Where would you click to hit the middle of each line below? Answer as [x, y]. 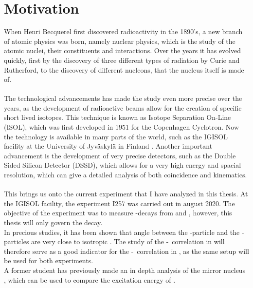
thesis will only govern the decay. [53, 222]
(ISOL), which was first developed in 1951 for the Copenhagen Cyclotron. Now [122, 127]
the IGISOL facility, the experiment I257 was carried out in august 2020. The [119, 203]
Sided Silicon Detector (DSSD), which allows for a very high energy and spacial [123, 165]
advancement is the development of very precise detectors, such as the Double [120, 155]
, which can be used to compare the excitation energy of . [90, 279]
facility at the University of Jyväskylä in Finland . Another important [108, 146]
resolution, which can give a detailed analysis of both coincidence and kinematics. [126, 175]
